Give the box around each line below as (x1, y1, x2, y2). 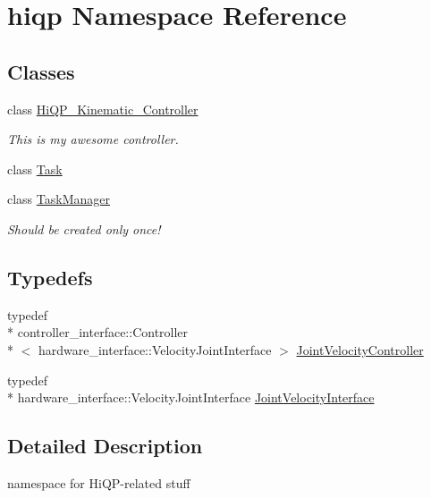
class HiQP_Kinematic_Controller (7, 99, 199, 118)
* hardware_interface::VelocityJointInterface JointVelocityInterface (7, 388, 375, 407)
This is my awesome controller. (7, 130, 179, 148)
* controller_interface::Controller (7, 323, 189, 342)
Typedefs (7, 263, 93, 291)
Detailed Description (7, 432, 203, 460)
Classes (7, 57, 75, 85)
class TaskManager (7, 190, 110, 208)
